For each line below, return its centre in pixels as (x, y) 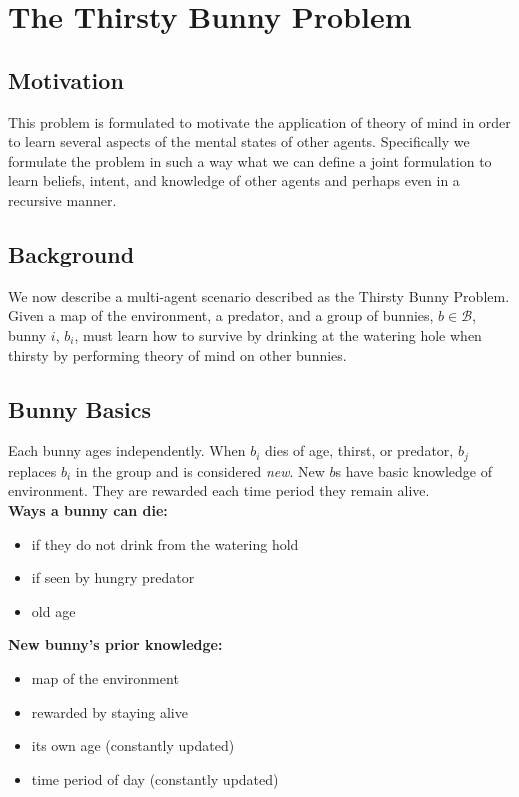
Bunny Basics (79, 408)
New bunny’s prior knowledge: (115, 644)
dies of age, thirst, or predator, (359, 450)
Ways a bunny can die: (88, 509)
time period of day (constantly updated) (155, 778)
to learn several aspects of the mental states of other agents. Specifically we (239, 141)
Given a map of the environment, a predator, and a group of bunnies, (221, 315)
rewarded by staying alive (109, 711)
